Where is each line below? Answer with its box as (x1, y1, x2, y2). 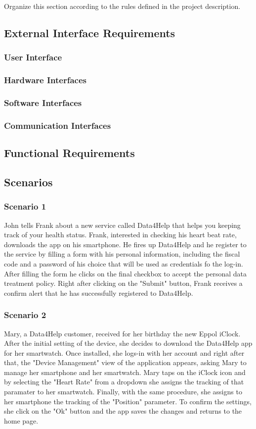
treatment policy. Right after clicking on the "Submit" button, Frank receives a (4, 278, 243, 288)
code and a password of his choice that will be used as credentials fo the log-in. (4, 258, 243, 268)
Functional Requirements (4, 145, 135, 161)
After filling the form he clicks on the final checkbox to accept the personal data (4, 268, 247, 278)
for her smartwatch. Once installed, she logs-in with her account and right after (4, 347, 245, 358)
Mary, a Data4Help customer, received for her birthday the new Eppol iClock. (4, 328, 241, 338)
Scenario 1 (4, 200, 46, 213)
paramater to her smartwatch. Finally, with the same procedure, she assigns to (4, 386, 242, 397)
